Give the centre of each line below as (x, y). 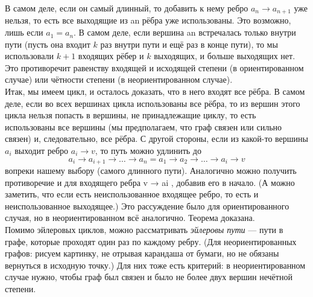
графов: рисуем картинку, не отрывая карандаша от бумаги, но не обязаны (142, 253)
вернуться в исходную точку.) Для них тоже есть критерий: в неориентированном (155, 265)
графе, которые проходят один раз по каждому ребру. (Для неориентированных (151, 241)
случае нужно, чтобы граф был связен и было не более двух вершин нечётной (149, 277)
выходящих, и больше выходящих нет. (225, 56)
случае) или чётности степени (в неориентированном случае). (119, 79)
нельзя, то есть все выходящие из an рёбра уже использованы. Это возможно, (148, 20)
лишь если (24, 32)
